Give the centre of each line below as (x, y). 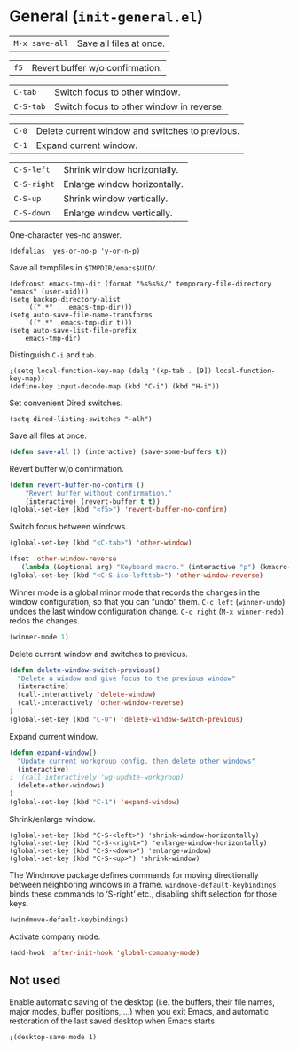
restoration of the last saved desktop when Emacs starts (112, 1021)
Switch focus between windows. (69, 527)
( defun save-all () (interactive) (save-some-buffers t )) (118, 451)
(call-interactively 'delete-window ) (87, 695)
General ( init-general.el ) (106, 16)
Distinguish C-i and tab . (53, 354)
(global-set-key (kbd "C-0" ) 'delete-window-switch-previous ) (126, 719)
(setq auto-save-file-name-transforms (81, 315)
